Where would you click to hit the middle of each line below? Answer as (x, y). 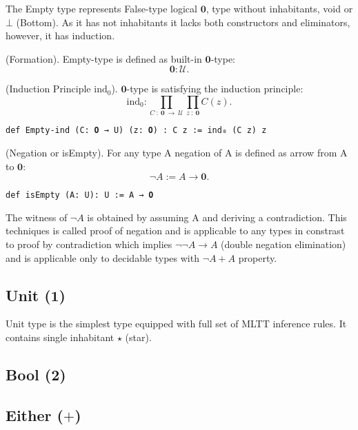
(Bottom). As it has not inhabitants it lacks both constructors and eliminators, (183, 22)
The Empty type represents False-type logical (101, 8)
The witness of (37, 217)
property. (258, 257)
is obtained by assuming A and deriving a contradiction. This (217, 217)
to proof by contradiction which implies (89, 244)
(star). (138, 337)
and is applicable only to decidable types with (102, 257)
